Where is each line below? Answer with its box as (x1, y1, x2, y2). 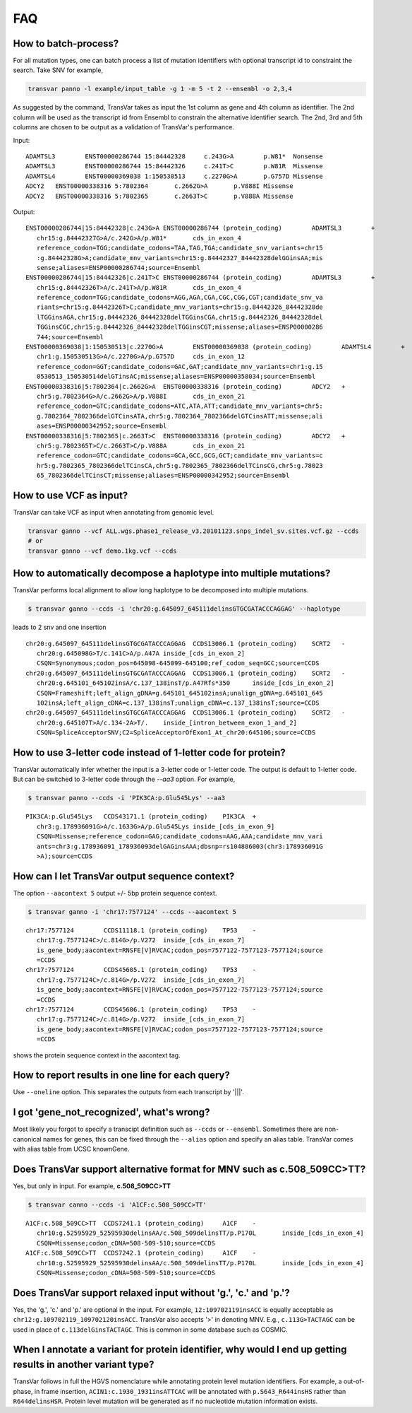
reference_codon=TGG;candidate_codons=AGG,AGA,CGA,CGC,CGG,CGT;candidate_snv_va (36, 293, 324, 302)
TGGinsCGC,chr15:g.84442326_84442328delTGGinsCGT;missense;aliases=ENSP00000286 (36, 323, 324, 332)
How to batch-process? (13, 37, 119, 49)
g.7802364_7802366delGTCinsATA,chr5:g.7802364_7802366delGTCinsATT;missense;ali (36, 412, 324, 420)
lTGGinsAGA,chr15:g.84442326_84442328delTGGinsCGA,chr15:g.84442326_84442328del (36, 313, 324, 321)
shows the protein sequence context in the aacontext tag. (13, 1050, 181, 1060)
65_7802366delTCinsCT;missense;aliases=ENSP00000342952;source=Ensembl (36, 471, 290, 480)
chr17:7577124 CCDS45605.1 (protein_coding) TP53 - (25, 966, 257, 974)
